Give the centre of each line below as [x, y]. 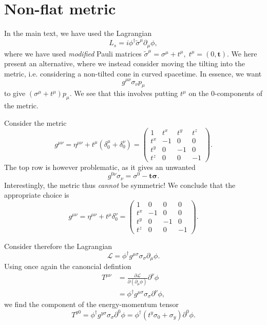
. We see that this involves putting [124, 93]
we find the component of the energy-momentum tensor [92, 304]
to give [15, 93]
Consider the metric [35, 122]
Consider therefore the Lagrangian [58, 246]
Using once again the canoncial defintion [68, 266]
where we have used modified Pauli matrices [73, 53]
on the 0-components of [225, 93]
